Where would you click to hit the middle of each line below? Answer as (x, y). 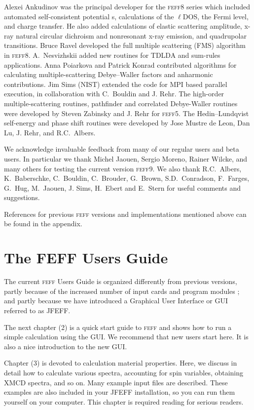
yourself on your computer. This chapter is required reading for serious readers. (124, 401)
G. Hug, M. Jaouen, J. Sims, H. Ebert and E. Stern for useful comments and (123, 187)
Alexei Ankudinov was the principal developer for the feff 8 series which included (127, 6)
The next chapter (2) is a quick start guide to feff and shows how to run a (118, 327)
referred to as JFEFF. (37, 310)
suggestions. (22, 197)
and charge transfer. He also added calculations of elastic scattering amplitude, (123, 26)
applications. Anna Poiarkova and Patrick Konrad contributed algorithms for (120, 64)
